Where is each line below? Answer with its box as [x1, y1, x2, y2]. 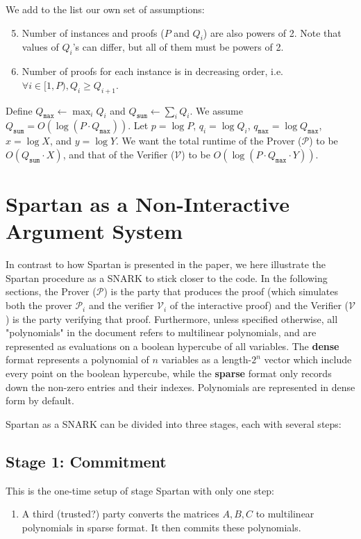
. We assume [190, 103, 243, 117]
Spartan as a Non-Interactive [6, 190, 289, 218]
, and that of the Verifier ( [62, 147, 175, 161]
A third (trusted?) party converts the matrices [22, 506, 219, 521]
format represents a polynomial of [6, 352, 149, 367]
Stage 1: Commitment [6, 450, 167, 472]
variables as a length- [161, 352, 252, 367]
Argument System [6, 217, 183, 245]
